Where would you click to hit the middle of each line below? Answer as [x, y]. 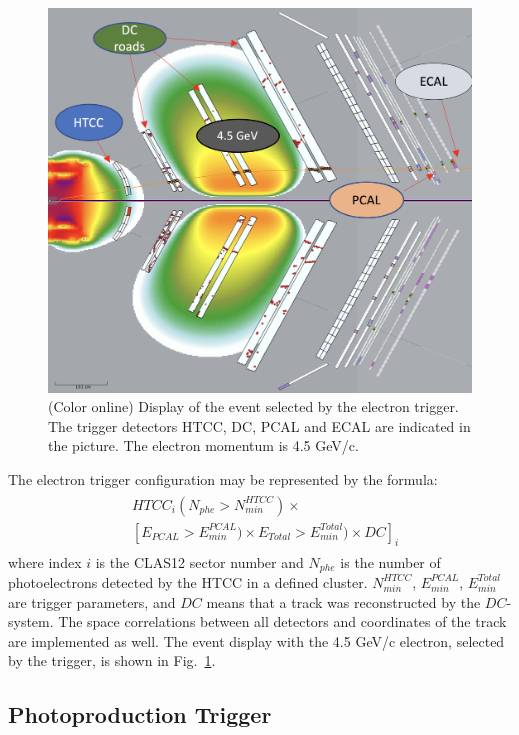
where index [45, 561]
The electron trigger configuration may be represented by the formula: [223, 479]
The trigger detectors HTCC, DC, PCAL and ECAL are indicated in [259, 425]
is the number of [390, 561]
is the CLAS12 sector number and [199, 561]
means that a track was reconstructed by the [343, 601]
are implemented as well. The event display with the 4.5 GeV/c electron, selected [256, 640]
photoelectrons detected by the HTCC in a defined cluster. [188, 581]
